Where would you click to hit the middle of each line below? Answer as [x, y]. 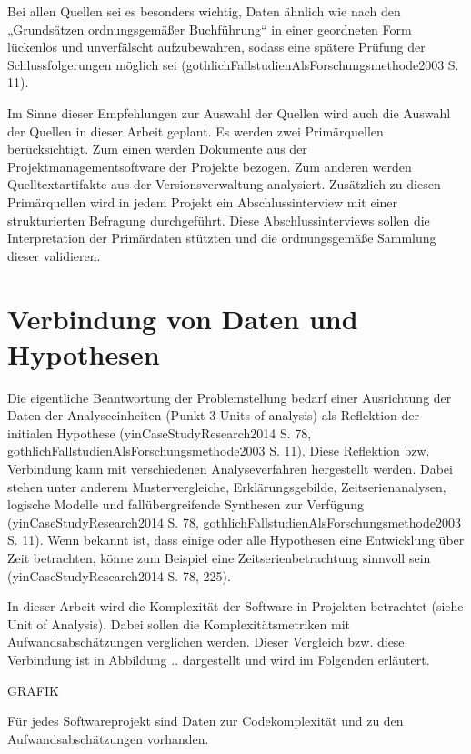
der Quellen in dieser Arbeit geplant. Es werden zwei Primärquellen [195, 131]
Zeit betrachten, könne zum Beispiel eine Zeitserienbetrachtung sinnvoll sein [219, 557]
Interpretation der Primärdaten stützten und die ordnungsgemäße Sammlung [222, 238]
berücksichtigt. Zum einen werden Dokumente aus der [157, 149]
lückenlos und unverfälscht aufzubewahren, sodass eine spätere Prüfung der [216, 47]
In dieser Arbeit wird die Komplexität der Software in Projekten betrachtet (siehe [235, 606]
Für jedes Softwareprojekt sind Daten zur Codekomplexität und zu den [205, 721]
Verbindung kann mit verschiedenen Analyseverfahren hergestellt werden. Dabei [230, 468]
